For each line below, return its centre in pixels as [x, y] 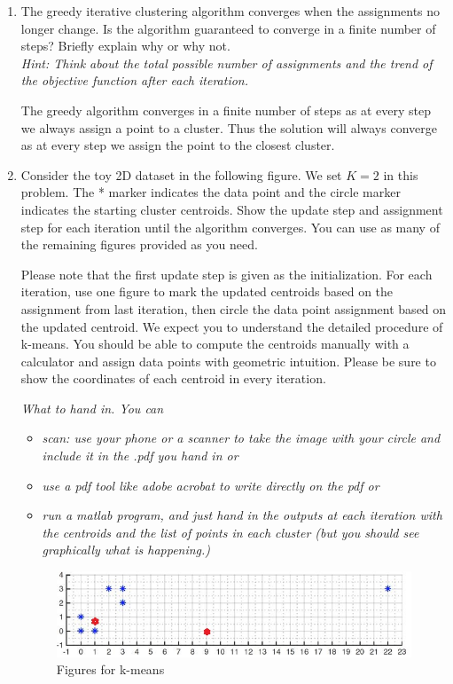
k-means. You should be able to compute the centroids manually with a [215, 344]
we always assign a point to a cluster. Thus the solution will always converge [229, 127]
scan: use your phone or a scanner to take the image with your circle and [241, 438]
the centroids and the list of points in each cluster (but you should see [230, 532]
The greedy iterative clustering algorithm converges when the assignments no [230, 11]
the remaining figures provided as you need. [139, 244]
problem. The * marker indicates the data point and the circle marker [211, 192]
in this [401, 174]
